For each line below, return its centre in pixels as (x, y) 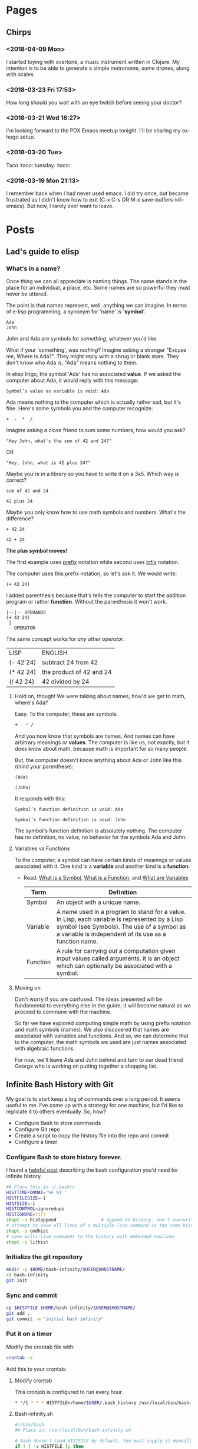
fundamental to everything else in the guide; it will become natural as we (103, 1005)
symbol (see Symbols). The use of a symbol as (121, 926)
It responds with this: (40, 798)
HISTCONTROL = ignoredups (35, 1209)
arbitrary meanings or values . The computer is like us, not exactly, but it (102, 742)
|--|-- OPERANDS (26, 612)
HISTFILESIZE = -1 (26, 1198)
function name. (77, 941)
